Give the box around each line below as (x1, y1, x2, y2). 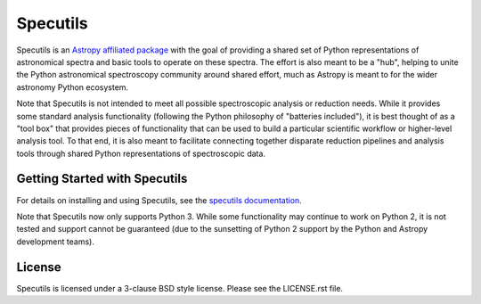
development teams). (16, 236, 95, 247)
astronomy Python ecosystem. (16, 81, 129, 93)
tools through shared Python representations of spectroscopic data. (16, 148, 266, 159)
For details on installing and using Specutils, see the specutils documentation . (16, 194, 302, 205)
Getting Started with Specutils (16, 171, 188, 186)
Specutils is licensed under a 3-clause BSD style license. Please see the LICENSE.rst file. (16, 283, 343, 293)
